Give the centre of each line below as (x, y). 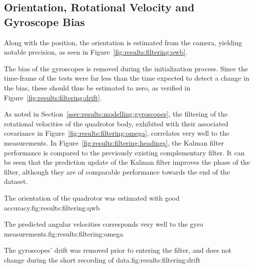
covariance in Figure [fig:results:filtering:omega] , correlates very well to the (117, 133)
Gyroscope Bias (44, 21)
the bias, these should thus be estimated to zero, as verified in (97, 87)
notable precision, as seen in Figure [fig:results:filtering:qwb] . (96, 52)
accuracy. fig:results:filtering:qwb (52, 207)
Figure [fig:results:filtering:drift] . (53, 97)
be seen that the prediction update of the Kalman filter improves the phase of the (127, 162)
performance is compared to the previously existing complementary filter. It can (124, 152)
